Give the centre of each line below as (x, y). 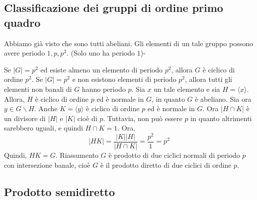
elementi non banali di (38, 89)
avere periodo (25, 53)
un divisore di (25, 118)
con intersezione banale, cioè (47, 165)
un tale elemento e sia (187, 89)
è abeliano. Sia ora (223, 99)
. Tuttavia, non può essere (143, 118)
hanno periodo (104, 89)
